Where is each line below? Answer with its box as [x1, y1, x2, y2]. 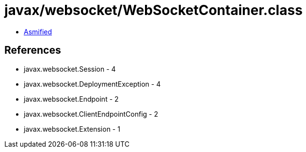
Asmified [24, 27, 52, 36]
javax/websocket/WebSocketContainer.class [4, 2, 303, 18]
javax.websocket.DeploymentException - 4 [24, 79, 161, 88]
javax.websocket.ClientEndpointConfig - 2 [24, 109, 159, 118]
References [4, 44, 61, 57]
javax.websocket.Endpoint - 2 [24, 94, 119, 103]
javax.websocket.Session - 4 [24, 64, 116, 73]
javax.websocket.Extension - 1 [24, 124, 120, 133]
